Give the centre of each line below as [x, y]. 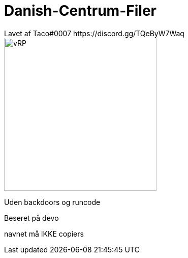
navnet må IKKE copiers [44, 234]
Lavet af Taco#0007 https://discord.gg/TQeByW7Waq [94, 33]
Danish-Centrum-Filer [80, 11]
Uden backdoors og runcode [52, 202]
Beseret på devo [32, 218]
